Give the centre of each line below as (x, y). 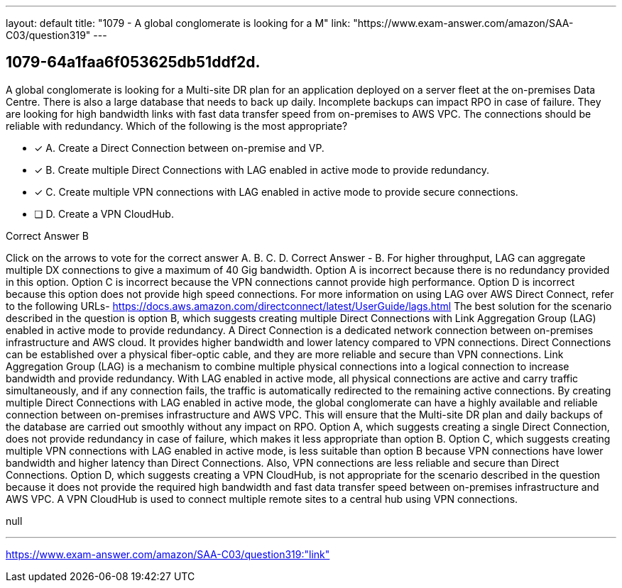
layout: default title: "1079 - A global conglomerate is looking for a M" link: (178, 23)
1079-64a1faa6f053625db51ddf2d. (133, 62)
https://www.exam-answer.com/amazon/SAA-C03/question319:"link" (168, 554)
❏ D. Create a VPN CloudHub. (104, 213)
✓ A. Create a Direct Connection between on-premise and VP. (179, 148)
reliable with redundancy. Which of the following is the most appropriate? (177, 126)
